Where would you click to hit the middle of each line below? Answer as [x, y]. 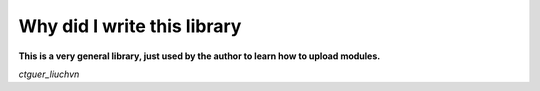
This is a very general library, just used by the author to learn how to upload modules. [199, 56]
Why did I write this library [130, 26]
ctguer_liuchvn [49, 74]
